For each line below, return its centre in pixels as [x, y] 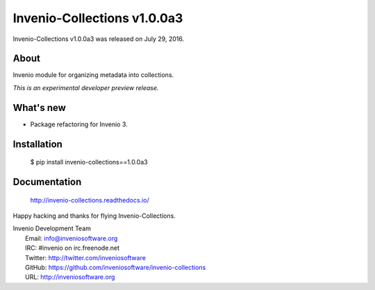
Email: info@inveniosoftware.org [72, 238]
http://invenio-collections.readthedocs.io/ [90, 200]
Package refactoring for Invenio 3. [79, 124]
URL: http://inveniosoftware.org [70, 277]
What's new [39, 108]
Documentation [47, 181]
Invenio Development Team [52, 228]
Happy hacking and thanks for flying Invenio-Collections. [94, 216]
